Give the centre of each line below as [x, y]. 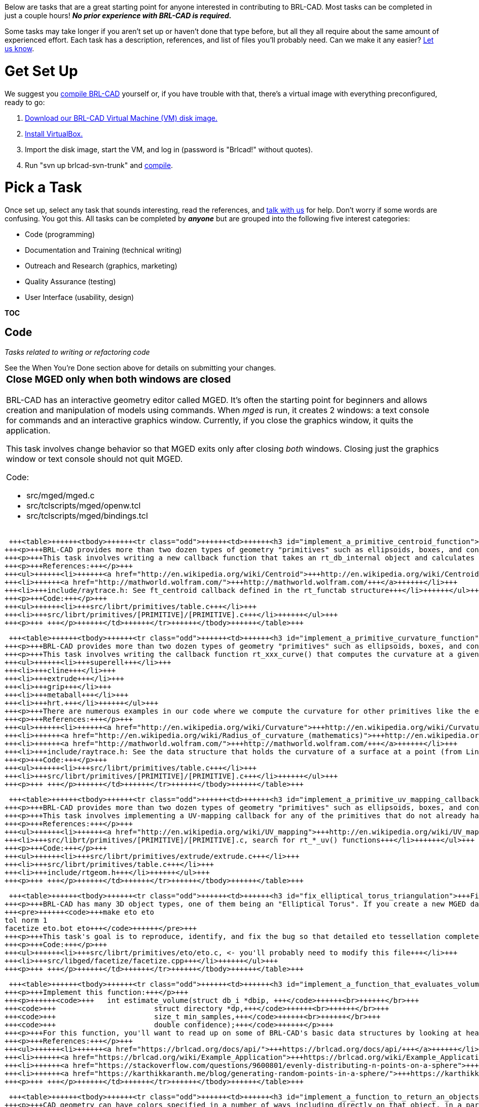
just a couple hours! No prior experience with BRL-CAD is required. [118, 15]
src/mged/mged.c [61, 495]
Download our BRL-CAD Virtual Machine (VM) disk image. [121, 118]
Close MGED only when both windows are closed [119, 379]
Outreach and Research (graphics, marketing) [101, 266]
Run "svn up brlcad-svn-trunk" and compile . [99, 165]
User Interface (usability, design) [80, 297]
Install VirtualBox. [54, 133]
